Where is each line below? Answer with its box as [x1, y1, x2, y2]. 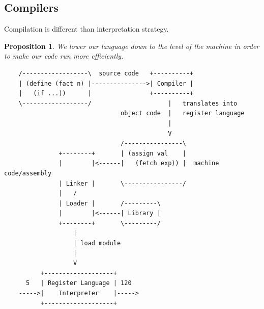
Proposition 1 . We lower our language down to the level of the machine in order [4, 40, 259, 51]
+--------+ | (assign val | [58, 149, 186, 157]
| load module [73, 240, 121, 247]
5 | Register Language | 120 [25, 279, 132, 287]
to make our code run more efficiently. [4, 50, 124, 61]
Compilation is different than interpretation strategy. [4, 23, 169, 34]
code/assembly [4, 169, 52, 177]
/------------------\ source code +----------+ [18, 69, 194, 77]
